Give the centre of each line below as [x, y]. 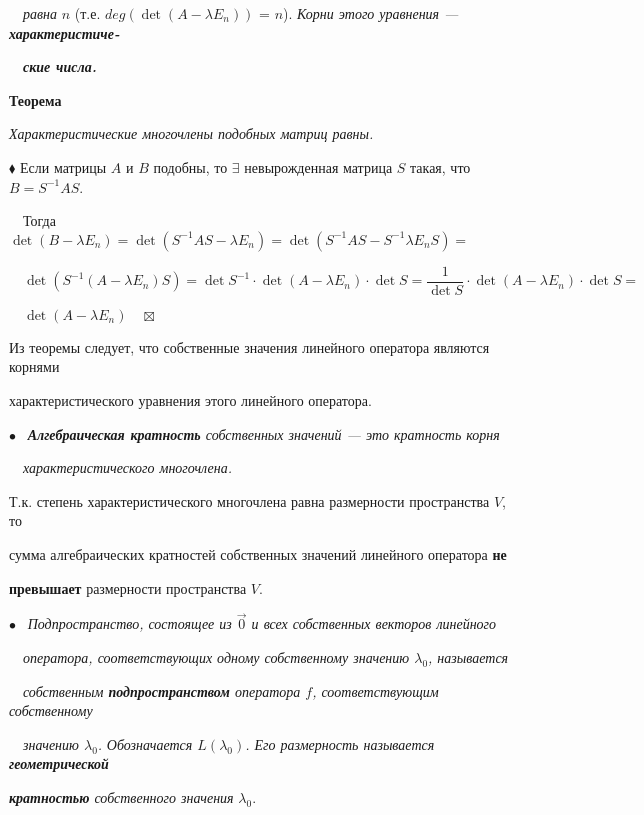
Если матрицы [63, 166]
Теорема [35, 99]
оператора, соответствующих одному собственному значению [216, 656]
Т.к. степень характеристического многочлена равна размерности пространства [249, 500]
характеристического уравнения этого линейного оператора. [190, 400]
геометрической [59, 763]
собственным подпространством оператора [162, 690]
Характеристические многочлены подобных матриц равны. [191, 133]
